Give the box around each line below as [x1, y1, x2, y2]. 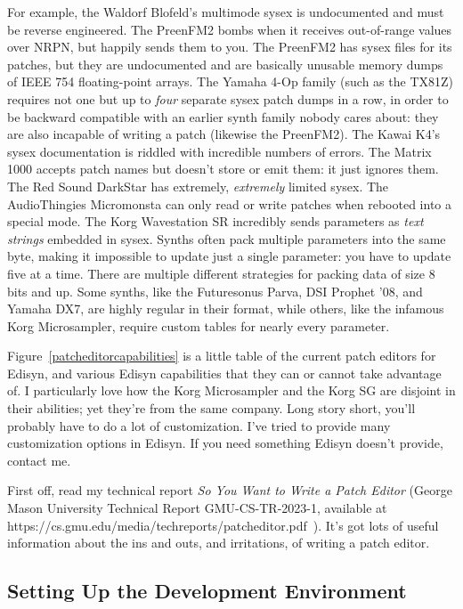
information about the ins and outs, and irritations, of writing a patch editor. [7, 533, 430, 552]
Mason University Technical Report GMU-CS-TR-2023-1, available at [7, 499, 387, 517]
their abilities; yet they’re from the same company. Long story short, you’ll [7, 399, 416, 418]
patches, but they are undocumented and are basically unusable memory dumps [7, 54, 443, 73]
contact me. [7, 451, 71, 469]
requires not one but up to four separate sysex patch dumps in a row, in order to [7, 89, 449, 108]
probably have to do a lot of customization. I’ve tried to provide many [7, 416, 391, 434]
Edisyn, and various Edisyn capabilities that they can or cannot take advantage [7, 363, 442, 382]
